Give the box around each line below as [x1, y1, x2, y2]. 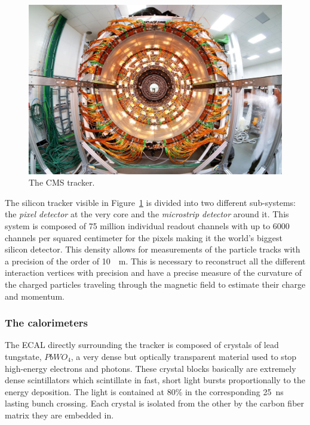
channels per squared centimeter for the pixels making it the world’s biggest [5, 231, 283, 244]
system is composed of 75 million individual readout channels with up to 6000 [5, 220, 290, 232]
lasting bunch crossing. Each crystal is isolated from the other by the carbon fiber [5, 397, 305, 409]
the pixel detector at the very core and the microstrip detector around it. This [5, 208, 289, 220]
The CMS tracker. [29, 176, 95, 189]
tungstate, [5, 350, 42, 362]
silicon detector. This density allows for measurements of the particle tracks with [5, 243, 300, 255]
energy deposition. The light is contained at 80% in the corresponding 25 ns [5, 385, 284, 398]
